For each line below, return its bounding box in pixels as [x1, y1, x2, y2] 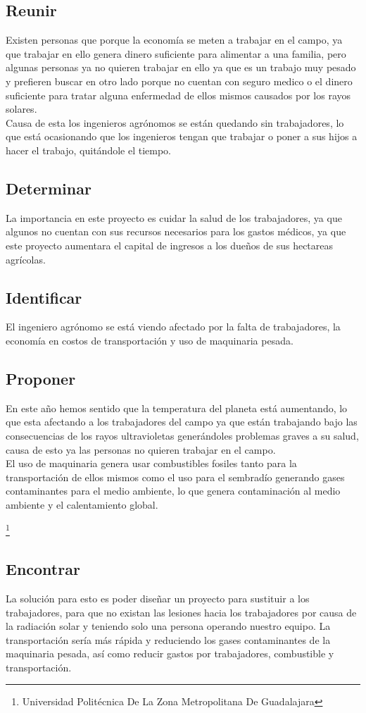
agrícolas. [6, 252, 46, 266]
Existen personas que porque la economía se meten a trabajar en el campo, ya [6, 32, 343, 47]
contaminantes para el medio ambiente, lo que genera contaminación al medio [6, 483, 341, 498]
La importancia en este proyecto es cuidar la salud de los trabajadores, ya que [6, 210, 342, 225]
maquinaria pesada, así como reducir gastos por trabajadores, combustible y [6, 646, 334, 661]
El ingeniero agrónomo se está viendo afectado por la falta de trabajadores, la [6, 319, 341, 334]
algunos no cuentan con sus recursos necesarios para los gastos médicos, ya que [6, 224, 346, 239]
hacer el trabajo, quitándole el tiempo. [6, 142, 171, 157]
